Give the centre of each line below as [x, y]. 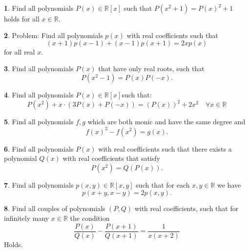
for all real [20, 52]
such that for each [163, 184]
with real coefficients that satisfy [111, 158]
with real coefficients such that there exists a [165, 148]
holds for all [22, 19]
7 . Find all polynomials [39, 184]
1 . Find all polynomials [39, 8]
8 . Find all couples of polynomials [55, 208]
